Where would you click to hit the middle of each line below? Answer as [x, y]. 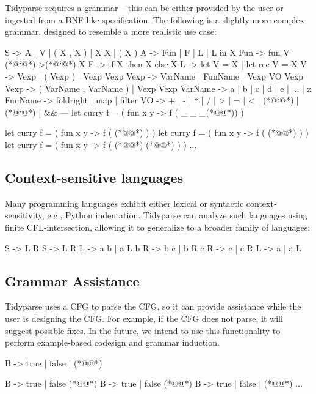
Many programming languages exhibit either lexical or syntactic [124, 203]
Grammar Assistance [72, 281]
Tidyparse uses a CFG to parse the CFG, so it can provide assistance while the [153, 306]
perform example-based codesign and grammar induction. [112, 342]
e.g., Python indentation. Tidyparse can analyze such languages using [177, 215]
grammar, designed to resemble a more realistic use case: [111, 32]
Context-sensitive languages [94, 177]
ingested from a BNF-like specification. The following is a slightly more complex [155, 19]
